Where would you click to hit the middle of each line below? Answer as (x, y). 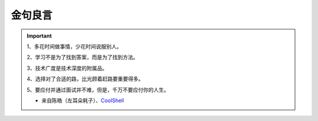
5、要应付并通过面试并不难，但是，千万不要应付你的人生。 (98, 90)
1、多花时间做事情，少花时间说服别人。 (74, 46)
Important (39, 36)
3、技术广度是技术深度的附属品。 (67, 68)
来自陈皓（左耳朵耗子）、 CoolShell (83, 100)
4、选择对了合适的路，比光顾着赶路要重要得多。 (85, 79)
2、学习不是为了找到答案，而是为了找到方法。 (82, 57)
